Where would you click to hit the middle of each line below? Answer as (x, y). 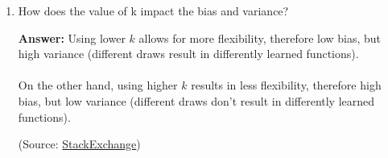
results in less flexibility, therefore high (286, 85)
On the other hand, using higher (98, 85)
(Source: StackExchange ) (79, 144)
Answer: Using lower (72, 37)
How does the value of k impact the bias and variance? (153, 10)
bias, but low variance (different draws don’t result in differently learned (196, 100)
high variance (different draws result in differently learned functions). (188, 54)
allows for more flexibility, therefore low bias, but (260, 37)
